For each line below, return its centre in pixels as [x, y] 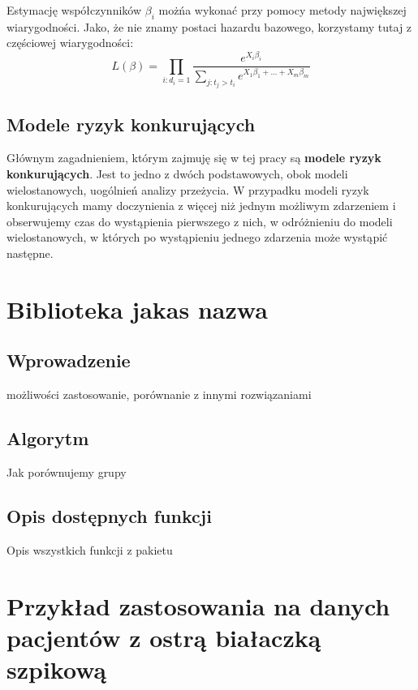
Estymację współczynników [74, 10]
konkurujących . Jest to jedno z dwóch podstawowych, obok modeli [177, 174]
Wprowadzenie [69, 360]
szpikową [57, 669]
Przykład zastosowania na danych [198, 605]
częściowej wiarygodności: [70, 43]
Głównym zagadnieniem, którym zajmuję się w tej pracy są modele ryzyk [194, 158]
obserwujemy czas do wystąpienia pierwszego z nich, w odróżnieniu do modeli [200, 221]
